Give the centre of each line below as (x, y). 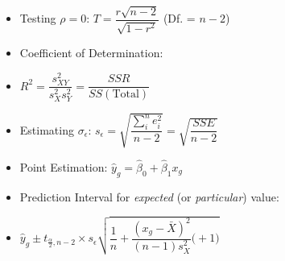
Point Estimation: (64, 166)
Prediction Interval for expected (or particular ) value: (149, 196)
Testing (38, 18)
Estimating (47, 129)
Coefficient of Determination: (91, 53)
